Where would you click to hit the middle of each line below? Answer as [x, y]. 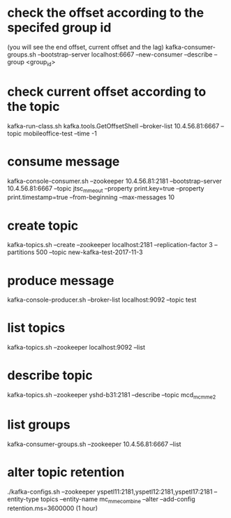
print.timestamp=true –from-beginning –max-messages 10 [91, 198]
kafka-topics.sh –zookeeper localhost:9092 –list [76, 348]
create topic [43, 225]
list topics [36, 328]
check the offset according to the [106, 13]
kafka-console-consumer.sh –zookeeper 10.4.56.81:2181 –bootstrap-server [114, 181]
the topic [33, 106]
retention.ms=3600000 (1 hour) [53, 508]
